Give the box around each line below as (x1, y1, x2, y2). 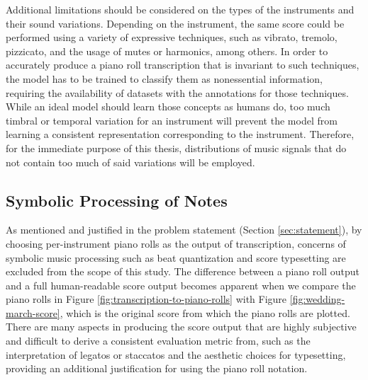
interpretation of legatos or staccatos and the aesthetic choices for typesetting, (6, 347, 346, 362)
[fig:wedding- (289, 292, 345, 306)
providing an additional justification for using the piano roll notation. (6, 361, 308, 376)
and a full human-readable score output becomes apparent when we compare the (6, 277, 356, 292)
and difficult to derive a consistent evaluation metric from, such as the (6, 333, 311, 348)
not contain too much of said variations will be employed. (6, 154, 255, 169)
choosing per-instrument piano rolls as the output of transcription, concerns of (6, 236, 346, 251)
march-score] (6, 305, 60, 320)
